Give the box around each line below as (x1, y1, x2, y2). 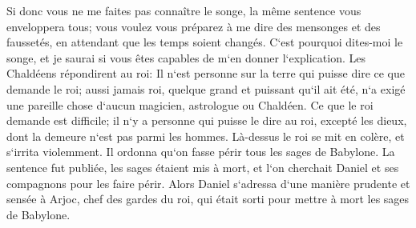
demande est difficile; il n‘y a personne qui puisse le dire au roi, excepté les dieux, (6, 112, 407, 129)
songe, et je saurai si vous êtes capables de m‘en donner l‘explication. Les (6, 49, 366, 66)
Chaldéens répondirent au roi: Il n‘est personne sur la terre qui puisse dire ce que (6, 65, 405, 82)
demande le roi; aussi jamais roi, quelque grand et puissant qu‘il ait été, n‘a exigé (6, 80, 406, 97)
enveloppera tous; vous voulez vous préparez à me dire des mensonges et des (6, 18, 381, 34)
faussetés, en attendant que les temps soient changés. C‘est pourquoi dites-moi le (6, 34, 403, 50)
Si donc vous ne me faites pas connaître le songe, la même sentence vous (6, 2, 361, 18)
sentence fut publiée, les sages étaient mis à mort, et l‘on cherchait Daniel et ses (6, 158, 399, 175)
